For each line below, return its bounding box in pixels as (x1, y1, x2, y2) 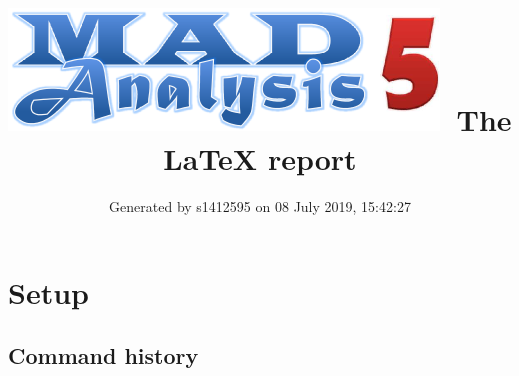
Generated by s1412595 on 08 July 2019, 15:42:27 (109, 196, 411, 217)
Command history (8, 340, 199, 371)
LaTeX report (163, 138, 357, 179)
